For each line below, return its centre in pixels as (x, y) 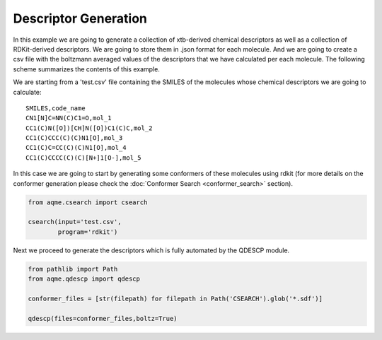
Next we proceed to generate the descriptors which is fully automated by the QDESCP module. (151, 250)
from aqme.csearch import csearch (88, 202)
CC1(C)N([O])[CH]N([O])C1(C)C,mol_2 (89, 128)
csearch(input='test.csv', (75, 222)
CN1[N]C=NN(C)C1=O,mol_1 (69, 118)
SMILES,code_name (56, 108)
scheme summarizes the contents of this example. (87, 69)
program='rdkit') (88, 232)
